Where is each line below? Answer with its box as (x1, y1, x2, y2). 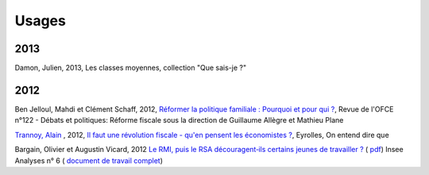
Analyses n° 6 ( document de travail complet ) (14, 155, 163, 165)
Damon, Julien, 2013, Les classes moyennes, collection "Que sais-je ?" (14, 63, 246, 73)
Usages (14, 12, 67, 29)
